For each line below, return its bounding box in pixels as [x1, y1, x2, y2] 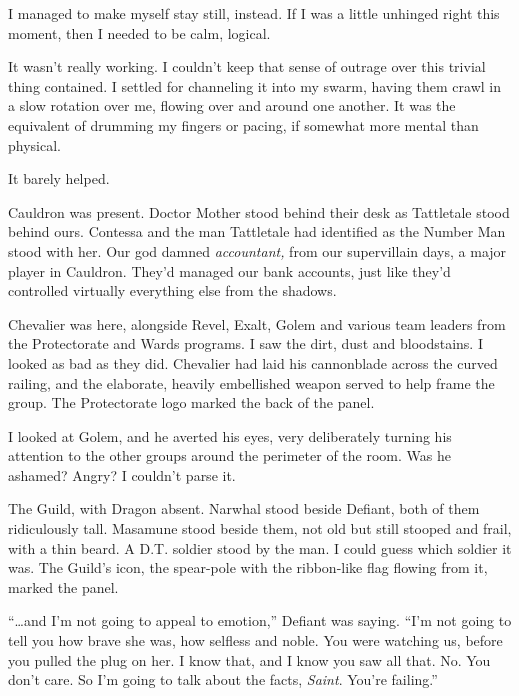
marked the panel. [8, 576, 119, 597]
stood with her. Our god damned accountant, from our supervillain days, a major [8, 240, 507, 261]
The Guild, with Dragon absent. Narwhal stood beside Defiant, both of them [8, 498, 480, 519]
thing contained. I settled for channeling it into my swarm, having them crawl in [8, 75, 501, 96]
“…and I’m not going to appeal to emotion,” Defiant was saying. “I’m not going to [8, 610, 512, 631]
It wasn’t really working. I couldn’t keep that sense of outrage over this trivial [8, 56, 486, 77]
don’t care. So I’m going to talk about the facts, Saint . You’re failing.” [8, 669, 438, 690]
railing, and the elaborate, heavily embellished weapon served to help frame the [8, 372, 495, 393]
